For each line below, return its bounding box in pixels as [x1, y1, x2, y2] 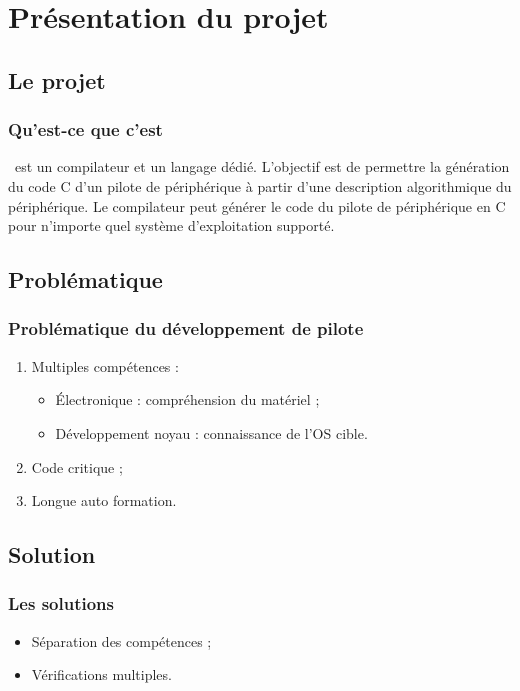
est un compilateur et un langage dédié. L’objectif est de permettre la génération [14, 156, 510, 177]
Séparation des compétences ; [31, 630, 212, 651]
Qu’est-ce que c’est [8, 117, 163, 142]
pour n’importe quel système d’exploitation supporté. [8, 215, 335, 236]
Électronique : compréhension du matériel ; [55, 389, 320, 410]
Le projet [8, 64, 106, 95]
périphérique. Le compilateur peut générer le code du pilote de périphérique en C [8, 195, 506, 216]
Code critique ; [31, 456, 123, 477]
